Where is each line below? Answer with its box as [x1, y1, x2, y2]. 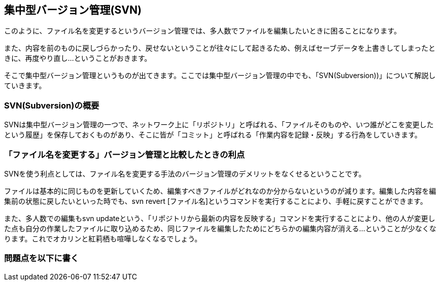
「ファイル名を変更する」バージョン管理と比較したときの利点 [4, 149, 245, 160]
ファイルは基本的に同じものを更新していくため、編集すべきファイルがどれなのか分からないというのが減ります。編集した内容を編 [4, 186, 436, 195]
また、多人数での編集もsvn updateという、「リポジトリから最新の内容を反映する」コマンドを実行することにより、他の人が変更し [4, 213, 435, 223]
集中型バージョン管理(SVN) [4, 4, 142, 16]
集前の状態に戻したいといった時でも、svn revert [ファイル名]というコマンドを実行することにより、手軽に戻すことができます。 [4, 196, 427, 205]
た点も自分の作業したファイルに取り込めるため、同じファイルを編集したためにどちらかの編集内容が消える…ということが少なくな [4, 224, 436, 233]
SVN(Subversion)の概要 [4, 100, 99, 111]
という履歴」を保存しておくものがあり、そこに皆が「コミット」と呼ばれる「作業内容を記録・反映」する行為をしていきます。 [4, 130, 422, 139]
